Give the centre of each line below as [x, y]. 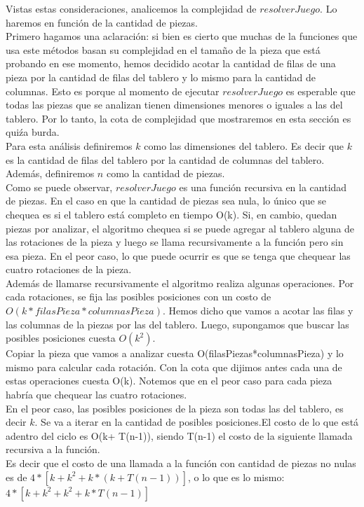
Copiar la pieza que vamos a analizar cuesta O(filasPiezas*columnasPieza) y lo [175, 353]
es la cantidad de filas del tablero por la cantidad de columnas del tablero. [165, 159]
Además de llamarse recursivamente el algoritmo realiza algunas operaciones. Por [180, 283]
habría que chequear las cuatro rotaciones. [96, 395]
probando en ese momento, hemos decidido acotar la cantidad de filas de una [171, 63]
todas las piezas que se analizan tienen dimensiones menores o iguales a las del [174, 105]
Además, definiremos [50, 173]
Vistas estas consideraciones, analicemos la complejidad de [131, 8]
